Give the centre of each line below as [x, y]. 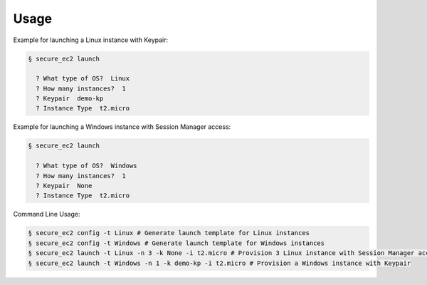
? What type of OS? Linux [83, 79]
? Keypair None [64, 186]
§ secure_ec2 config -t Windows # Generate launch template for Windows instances [176, 243]
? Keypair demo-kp [70, 99]
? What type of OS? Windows [87, 166]
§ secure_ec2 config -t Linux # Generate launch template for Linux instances [169, 233]
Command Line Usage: [47, 214]
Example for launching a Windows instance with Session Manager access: [122, 127]
